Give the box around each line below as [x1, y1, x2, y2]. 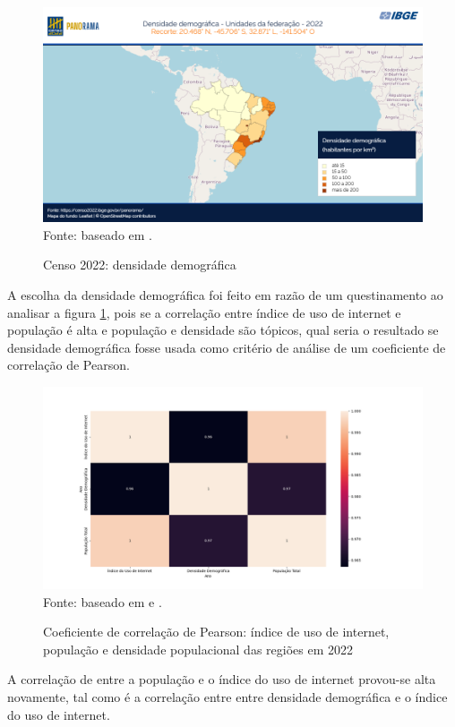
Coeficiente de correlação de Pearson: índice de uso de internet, [43, 622, 390, 641]
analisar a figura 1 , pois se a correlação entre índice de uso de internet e [7, 303, 401, 321]
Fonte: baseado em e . [43, 592, 162, 611]
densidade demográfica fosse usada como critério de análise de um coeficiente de [7, 338, 446, 356]
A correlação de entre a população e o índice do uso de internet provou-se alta [7, 670, 436, 689]
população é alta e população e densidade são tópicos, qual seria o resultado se [7, 321, 439, 339]
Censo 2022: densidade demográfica [43, 255, 236, 274]
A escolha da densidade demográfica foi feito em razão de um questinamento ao [7, 285, 443, 304]
